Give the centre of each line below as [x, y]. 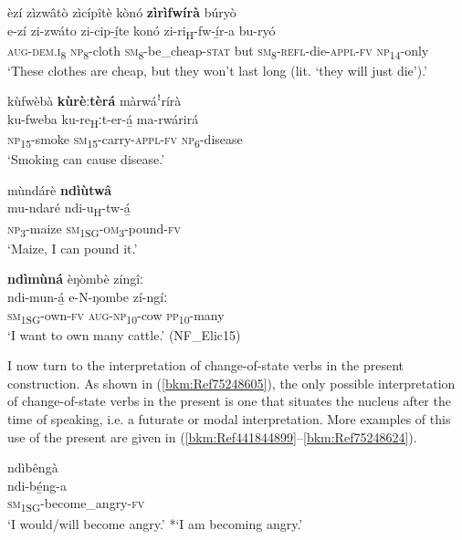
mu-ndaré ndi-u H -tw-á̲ [69, 209]
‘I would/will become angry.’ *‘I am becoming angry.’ [155, 523]
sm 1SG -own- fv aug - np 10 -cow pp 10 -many [116, 316]
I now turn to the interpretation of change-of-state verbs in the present [206, 365]
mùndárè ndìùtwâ [60, 189]
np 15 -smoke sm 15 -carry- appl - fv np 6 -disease [125, 140]
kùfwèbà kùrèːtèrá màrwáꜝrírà [94, 101]
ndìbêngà [33, 467]
